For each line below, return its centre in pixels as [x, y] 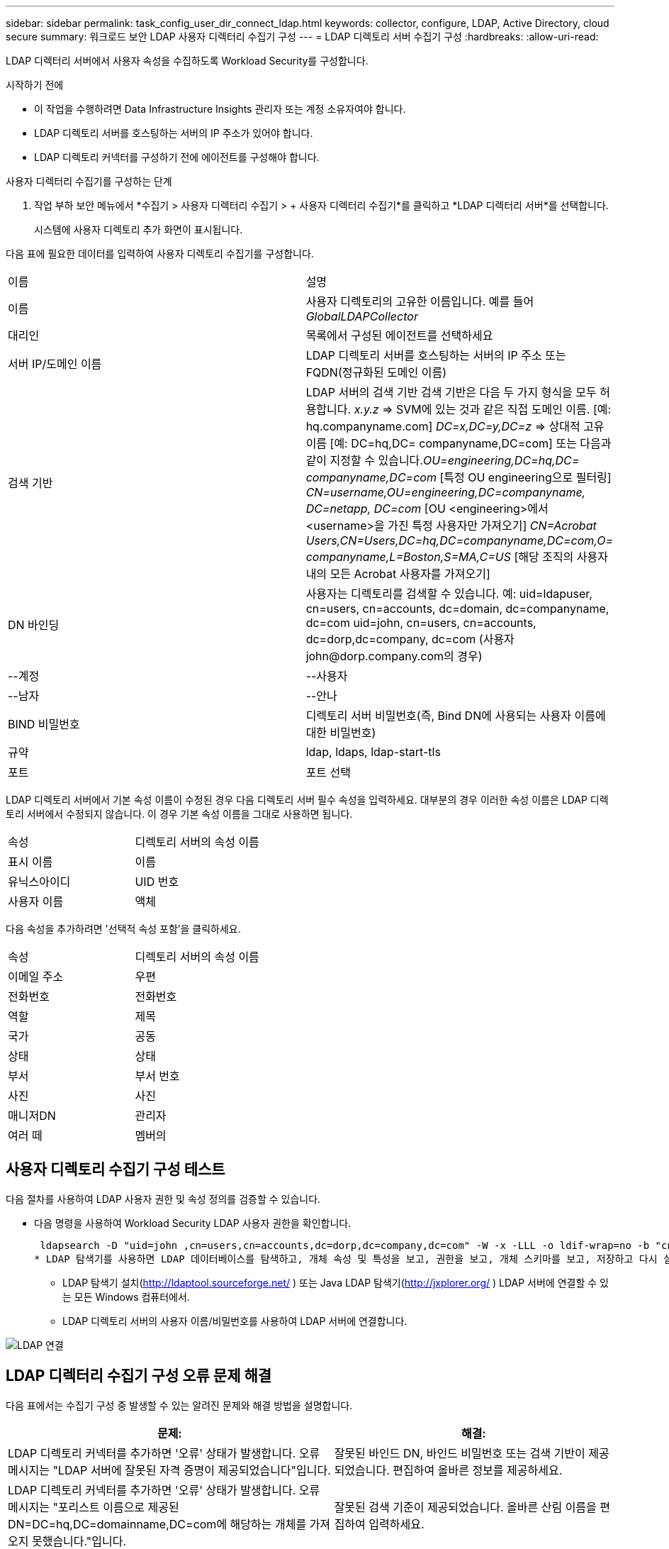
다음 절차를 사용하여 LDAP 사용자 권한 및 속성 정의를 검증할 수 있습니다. [163, 1199]
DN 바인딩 [34, 625]
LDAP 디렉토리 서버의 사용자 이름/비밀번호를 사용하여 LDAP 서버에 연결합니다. [235, 1321]
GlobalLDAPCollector [362, 316]
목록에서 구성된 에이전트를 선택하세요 [399, 335]
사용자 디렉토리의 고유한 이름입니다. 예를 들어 [420, 301]
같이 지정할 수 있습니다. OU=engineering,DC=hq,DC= [443, 460]
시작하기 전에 [35, 85]
